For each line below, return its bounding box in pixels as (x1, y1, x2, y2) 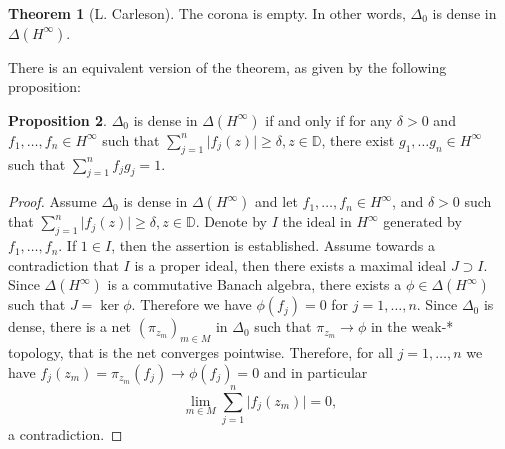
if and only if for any (265, 109, 393, 130)
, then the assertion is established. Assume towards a (111, 235, 435, 256)
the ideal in (282, 211, 352, 232)
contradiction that (8, 254, 119, 275)
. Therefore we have (131, 294, 252, 315)
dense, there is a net (8, 316, 132, 337)
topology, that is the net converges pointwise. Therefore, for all (8, 342, 393, 363)
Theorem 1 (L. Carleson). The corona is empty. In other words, (8, 3, 406, 23)
